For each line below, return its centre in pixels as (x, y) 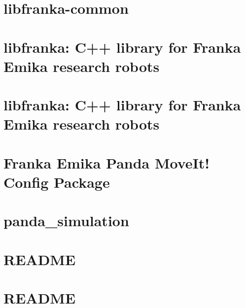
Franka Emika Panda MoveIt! (107, 162)
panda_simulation (66, 221)
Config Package (57, 182)
